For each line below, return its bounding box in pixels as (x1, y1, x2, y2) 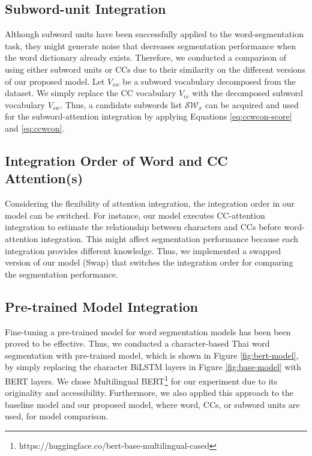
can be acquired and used (205, 98, 299, 111)
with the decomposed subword (192, 87, 303, 99)
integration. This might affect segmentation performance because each (41, 232, 299, 245)
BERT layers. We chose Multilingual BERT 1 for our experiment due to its (5, 372, 278, 387)
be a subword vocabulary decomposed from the (122, 74, 296, 87)
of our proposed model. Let (5, 74, 105, 87)
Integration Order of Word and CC (5, 151, 228, 169)
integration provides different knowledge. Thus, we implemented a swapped (5, 244, 281, 257)
